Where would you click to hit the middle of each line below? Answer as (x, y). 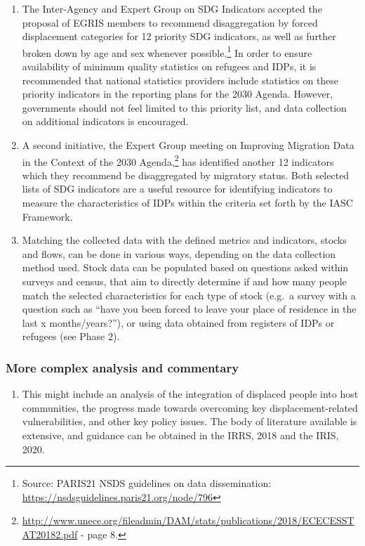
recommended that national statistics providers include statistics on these (180, 80)
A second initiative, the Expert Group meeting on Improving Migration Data (188, 145)
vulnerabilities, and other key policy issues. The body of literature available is (190, 421)
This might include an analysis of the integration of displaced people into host (190, 394)
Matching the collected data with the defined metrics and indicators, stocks (184, 240)
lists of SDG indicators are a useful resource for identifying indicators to (177, 189)
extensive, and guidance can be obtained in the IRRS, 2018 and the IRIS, (180, 435)
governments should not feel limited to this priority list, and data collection (184, 107)
